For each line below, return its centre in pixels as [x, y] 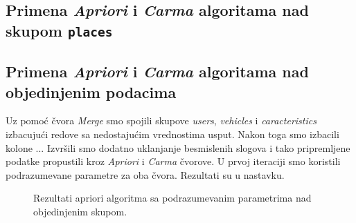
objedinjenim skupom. [80, 211]
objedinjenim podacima [91, 91]
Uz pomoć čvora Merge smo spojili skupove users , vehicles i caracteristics [161, 120]
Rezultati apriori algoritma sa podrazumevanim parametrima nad [172, 198]
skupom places [59, 30]
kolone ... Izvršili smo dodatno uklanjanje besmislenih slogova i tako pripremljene [178, 147]
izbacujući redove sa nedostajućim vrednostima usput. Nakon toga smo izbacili [172, 134]
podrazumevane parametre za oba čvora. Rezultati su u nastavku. [145, 174]
